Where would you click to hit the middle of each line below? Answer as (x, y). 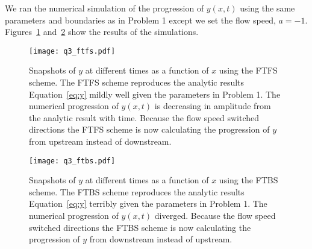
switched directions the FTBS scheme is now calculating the (140, 227)
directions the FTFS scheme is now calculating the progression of (149, 129)
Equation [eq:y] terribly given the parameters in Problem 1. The (148, 203)
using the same (267, 8)
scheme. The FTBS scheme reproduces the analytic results (137, 191)
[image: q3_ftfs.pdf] (72, 51)
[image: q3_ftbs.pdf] (72, 161)
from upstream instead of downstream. (100, 141)
